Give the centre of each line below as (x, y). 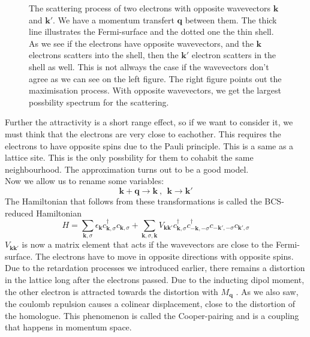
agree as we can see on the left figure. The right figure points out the (155, 78)
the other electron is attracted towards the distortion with (112, 291)
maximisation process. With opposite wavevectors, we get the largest (155, 90)
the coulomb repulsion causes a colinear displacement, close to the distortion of (150, 304)
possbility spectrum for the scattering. (99, 102)
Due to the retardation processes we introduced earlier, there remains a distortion (155, 268)
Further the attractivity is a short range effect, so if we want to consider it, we (149, 122)
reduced (19, 213)
